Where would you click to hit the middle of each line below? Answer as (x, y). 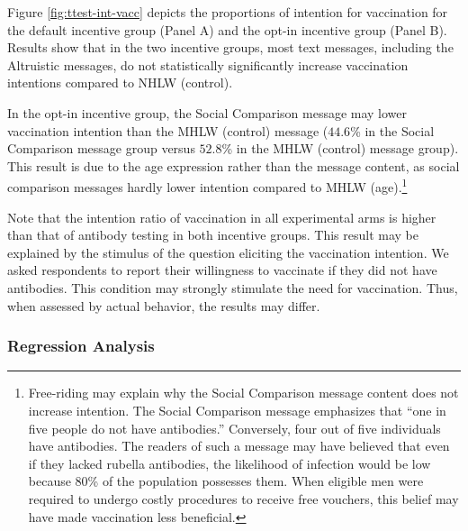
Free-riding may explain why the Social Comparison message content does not (243, 393)
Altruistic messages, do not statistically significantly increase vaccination (208, 64)
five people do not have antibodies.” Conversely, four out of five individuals (234, 428)
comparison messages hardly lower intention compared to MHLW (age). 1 (207, 185)
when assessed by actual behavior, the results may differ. (164, 305)
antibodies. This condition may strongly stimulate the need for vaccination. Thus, (233, 287)
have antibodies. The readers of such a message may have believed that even (239, 446)
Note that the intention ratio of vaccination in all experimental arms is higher (222, 217)
